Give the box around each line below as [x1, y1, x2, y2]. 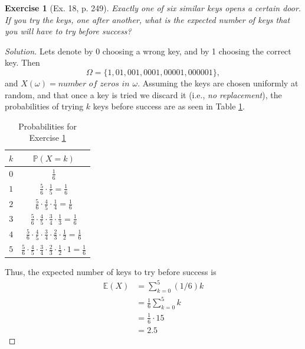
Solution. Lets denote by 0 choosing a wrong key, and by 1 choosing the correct [5, 44, 291, 57]
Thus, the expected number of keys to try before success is [5, 265, 217, 277]
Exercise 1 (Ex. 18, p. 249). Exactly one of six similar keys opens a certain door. [5, 2, 301, 14]
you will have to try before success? [5, 25, 132, 37]
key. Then [5, 56, 40, 69]
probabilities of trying [5, 100, 84, 112]
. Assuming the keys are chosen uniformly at [137, 76, 299, 89]
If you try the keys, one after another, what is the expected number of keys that [5, 13, 290, 25]
